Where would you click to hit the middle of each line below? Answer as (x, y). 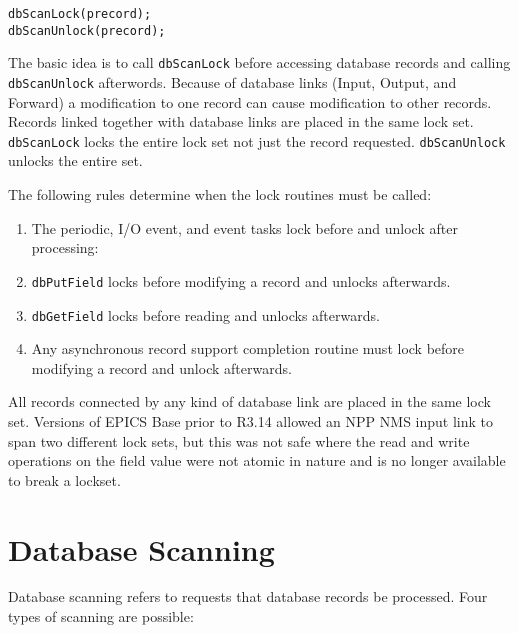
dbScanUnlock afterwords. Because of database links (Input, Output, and (232, 81)
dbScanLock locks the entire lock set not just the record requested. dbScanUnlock (257, 140)
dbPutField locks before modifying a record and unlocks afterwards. (241, 280)
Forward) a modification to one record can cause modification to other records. (250, 101)
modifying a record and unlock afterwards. (161, 367)
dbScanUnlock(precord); (87, 30)
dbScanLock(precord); (80, 14)
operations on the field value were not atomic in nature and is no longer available (257, 460)
